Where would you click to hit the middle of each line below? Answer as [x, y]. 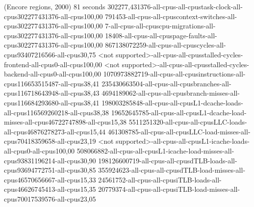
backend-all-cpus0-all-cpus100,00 [53, 74]
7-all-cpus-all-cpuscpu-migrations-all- [160, 26]
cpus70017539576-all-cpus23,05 [50, 198]
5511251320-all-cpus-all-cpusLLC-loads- [188, 122]
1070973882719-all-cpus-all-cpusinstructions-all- [174, 74]
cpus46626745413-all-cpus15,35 [50, 189]
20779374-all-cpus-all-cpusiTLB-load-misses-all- [169, 189]
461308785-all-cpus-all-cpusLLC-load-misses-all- [179, 131]
